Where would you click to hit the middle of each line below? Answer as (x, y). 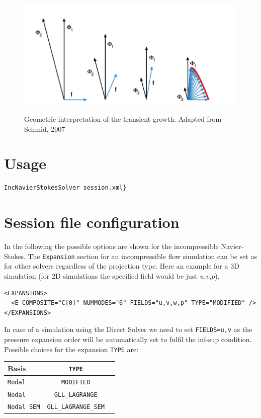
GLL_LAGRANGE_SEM (76, 407)
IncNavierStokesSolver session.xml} (65, 188)
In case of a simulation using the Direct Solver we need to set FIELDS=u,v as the (128, 329)
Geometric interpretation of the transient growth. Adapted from (123, 119)
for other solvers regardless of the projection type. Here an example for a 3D (122, 266)
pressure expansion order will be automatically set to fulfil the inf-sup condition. (128, 339)
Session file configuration (92, 222)
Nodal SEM (24, 407)
